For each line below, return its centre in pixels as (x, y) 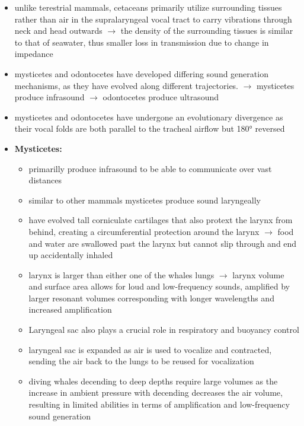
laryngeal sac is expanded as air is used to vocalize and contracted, (150, 349)
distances (45, 180)
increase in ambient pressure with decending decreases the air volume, (156, 392)
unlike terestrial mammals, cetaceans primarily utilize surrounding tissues (148, 7)
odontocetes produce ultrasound (161, 97)
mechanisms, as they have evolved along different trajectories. (127, 85)
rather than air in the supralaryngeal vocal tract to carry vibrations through (153, 19)
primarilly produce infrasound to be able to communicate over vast (150, 168)
